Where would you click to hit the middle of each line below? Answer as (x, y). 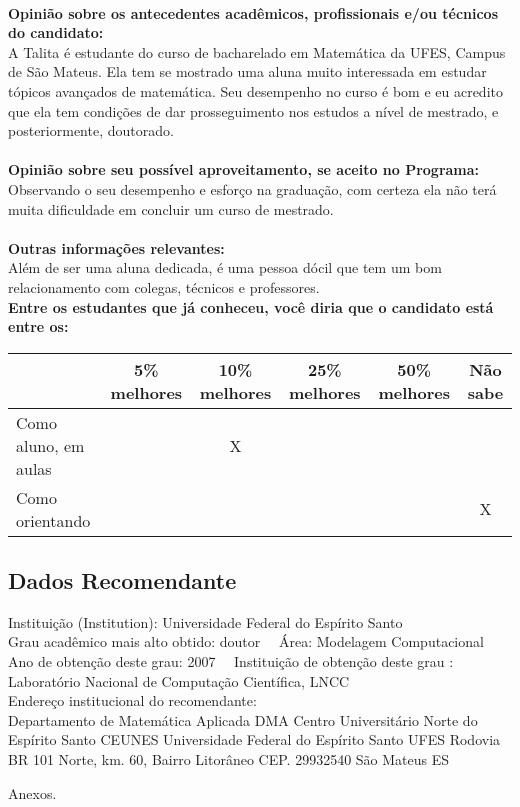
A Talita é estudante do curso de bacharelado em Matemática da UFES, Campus (257, 51)
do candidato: (56, 32)
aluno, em (50, 445)
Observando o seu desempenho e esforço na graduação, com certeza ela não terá (252, 188)
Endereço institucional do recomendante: (132, 700)
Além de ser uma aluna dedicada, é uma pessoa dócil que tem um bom (225, 267)
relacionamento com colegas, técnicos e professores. (164, 286)
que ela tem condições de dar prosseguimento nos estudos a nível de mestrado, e (253, 110)
